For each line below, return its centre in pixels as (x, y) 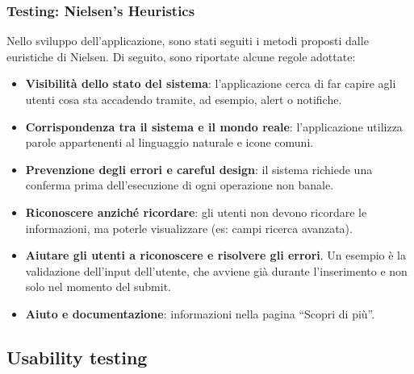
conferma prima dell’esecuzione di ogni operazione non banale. (180, 185)
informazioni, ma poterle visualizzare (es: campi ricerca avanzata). (189, 228)
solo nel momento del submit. (98, 287)
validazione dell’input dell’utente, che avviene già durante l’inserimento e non (216, 270)
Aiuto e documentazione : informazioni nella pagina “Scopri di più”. (200, 313)
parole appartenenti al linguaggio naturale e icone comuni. (169, 142)
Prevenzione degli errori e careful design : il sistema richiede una (199, 169)
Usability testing (77, 357)
